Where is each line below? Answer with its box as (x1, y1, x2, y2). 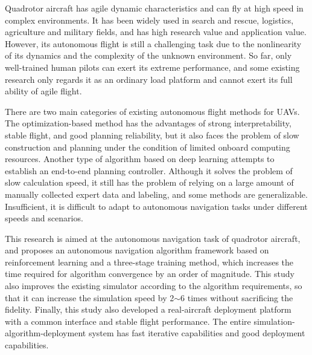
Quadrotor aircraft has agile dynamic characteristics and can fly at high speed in (5, 2, 304, 14)
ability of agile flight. (5, 85, 82, 97)
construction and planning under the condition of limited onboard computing (5, 140, 290, 153)
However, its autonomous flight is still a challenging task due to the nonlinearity (5, 37, 302, 50)
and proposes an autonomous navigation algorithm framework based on (5, 244, 269, 256)
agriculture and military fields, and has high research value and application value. (5, 25, 307, 38)
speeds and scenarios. (5, 212, 83, 224)
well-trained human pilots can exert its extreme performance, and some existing (5, 60, 300, 73)
